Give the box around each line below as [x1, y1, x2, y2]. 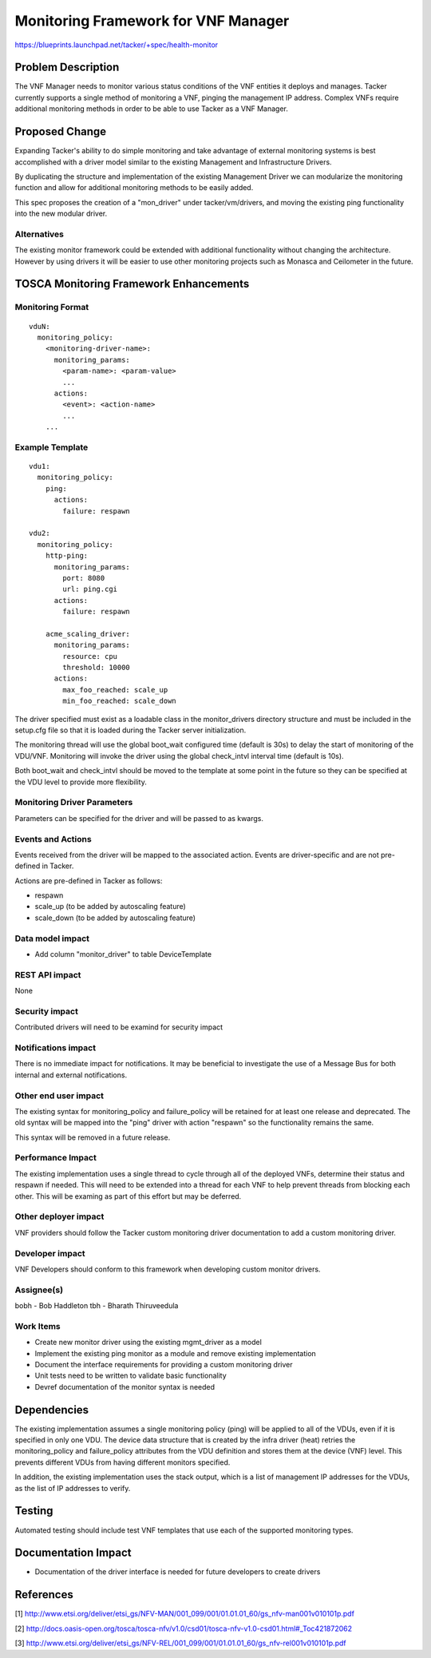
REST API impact [14, 969, 81, 980]
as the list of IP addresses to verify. [14, 1483, 131, 1493]
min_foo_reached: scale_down [62, 696, 177, 706]
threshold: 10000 [62, 663, 131, 672]
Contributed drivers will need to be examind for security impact [14, 1022, 223, 1032]
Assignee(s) [14, 1284, 64, 1295]
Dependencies [14, 1402, 89, 1417]
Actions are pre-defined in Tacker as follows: [14, 875, 163, 886]
